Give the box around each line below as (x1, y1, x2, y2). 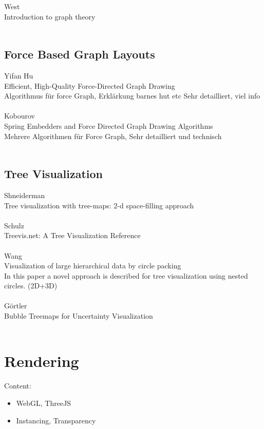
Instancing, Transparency (16, 415, 96, 425)
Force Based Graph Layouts (4, 46, 155, 62)
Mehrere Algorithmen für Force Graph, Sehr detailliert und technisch (4, 130, 222, 141)
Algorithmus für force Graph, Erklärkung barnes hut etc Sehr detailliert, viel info (4, 90, 260, 101)
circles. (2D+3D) (4, 280, 58, 291)
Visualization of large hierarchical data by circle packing (4, 260, 181, 271)
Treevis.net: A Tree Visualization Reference (4, 230, 141, 241)
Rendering (4, 350, 79, 372)
